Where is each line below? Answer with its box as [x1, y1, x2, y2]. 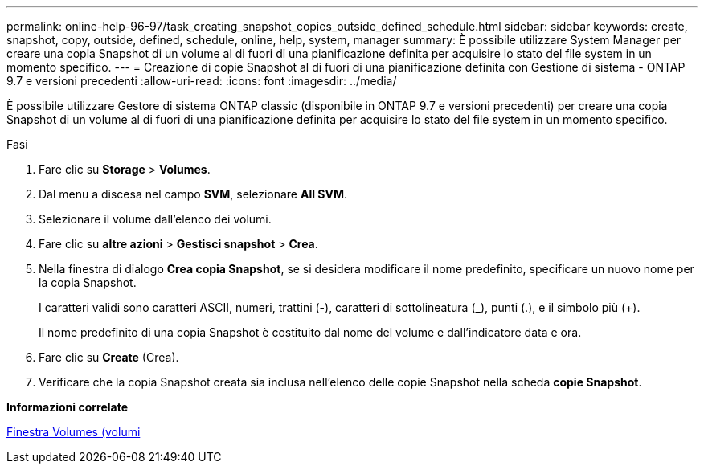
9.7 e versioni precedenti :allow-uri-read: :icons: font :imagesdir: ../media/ [6, 74, 397, 88]
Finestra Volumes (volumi [6, 425, 141, 439]
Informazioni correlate [6, 400, 129, 414]
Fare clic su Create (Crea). [39, 350, 179, 364]
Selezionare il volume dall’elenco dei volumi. [39, 212, 272, 226]
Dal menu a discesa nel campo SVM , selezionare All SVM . [39, 187, 348, 201]
